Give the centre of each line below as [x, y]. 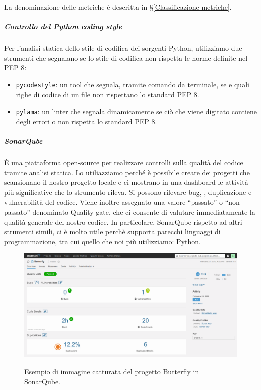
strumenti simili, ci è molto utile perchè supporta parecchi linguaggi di [112, 231]
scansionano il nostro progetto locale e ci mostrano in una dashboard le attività [126, 182]
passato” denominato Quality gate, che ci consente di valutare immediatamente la [130, 211]
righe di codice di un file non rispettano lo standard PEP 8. [107, 94]
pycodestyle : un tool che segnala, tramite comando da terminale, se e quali [133, 84]
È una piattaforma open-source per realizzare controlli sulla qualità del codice [124, 162]
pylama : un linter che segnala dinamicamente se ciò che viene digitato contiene [136, 111]
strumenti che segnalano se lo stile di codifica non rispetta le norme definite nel [126, 58]
